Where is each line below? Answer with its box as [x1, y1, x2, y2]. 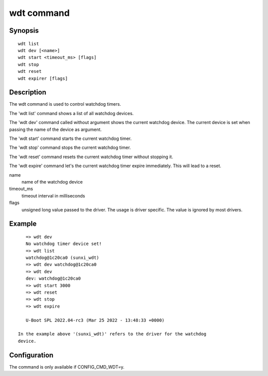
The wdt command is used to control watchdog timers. [9, 101, 121, 107]
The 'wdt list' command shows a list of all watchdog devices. [9, 110, 134, 116]
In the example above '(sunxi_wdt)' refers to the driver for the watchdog [18, 331, 206, 337]
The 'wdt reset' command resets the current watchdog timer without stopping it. [9, 154, 173, 160]
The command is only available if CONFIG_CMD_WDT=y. [9, 364, 125, 370]
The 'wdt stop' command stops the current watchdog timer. [9, 144, 131, 151]
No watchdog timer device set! [25, 241, 102, 247]
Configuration [9, 351, 54, 359]
